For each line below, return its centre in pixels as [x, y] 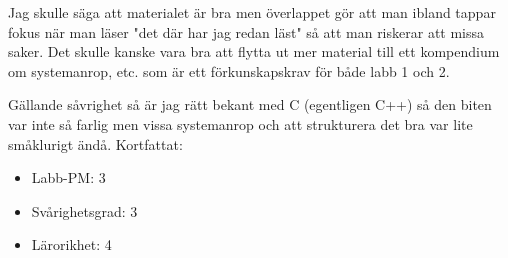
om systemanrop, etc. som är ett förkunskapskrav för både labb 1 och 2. [229, 70]
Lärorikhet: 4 [71, 244]
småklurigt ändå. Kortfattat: [95, 143]
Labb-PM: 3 [68, 177]
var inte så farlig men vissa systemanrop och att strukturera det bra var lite [240, 123]
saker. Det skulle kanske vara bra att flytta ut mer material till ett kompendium [254, 51]
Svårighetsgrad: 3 [84, 210]
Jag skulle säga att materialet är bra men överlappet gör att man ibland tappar [252, 12]
